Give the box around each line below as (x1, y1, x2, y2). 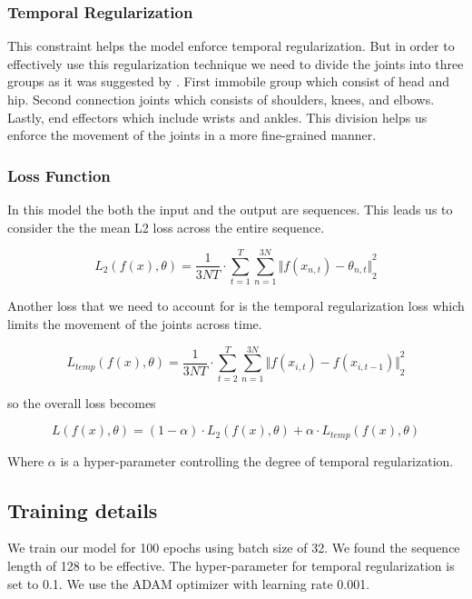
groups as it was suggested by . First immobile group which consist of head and (7, 72, 450, 91)
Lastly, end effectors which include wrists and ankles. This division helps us (7, 107, 428, 126)
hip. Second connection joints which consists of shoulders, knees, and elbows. (7, 90, 435, 108)
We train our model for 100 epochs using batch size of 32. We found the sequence (7, 538, 460, 557)
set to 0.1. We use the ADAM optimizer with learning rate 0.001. (7, 574, 370, 593)
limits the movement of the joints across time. (7, 314, 262, 333)
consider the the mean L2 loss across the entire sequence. (7, 217, 325, 236)
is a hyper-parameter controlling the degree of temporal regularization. (60, 451, 454, 470)
